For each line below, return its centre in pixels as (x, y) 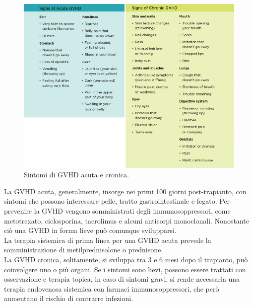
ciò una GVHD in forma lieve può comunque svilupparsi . (90, 230)
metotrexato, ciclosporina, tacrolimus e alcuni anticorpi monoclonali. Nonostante (126, 220)
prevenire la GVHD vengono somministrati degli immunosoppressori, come (117, 211)
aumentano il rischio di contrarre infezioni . (69, 298)
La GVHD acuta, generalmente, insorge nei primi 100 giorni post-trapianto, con (125, 191)
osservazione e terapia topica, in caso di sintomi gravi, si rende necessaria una (122, 279)
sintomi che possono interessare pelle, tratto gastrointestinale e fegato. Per (117, 201)
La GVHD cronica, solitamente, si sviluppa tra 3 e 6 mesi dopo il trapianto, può (126, 259)
